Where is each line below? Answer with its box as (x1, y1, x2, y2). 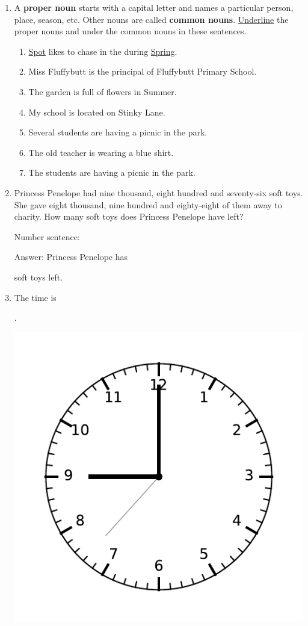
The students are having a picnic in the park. (28, 166, 196, 179)
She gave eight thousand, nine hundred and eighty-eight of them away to (14, 198, 282, 211)
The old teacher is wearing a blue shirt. (28, 146, 174, 158)
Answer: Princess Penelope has (14, 250, 128, 263)
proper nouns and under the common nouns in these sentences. (14, 25, 247, 37)
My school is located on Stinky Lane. (28, 105, 165, 118)
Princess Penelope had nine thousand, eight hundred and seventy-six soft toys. (14, 186, 303, 199)
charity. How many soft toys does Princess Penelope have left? (14, 210, 244, 223)
